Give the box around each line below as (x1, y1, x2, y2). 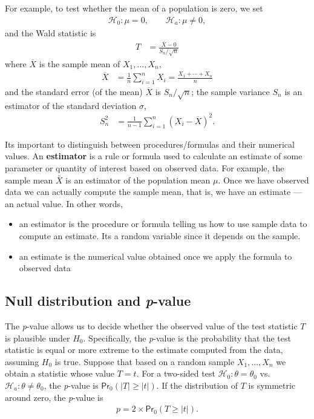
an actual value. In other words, (5, 197, 123, 209)
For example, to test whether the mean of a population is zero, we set (5, 2, 263, 14)
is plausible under (5, 331, 70, 344)
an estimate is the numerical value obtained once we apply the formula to (19, 249, 292, 262)
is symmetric (248, 378, 296, 391)
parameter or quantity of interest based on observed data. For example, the (5, 161, 284, 174)
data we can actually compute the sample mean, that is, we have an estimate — (5, 185, 302, 198)
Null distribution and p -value (5, 291, 191, 310)
